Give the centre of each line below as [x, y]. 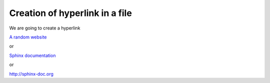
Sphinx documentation [32, 55]
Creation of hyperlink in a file [70, 13]
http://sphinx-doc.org [31, 74]
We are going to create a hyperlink [45, 28]
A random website [28, 37]
